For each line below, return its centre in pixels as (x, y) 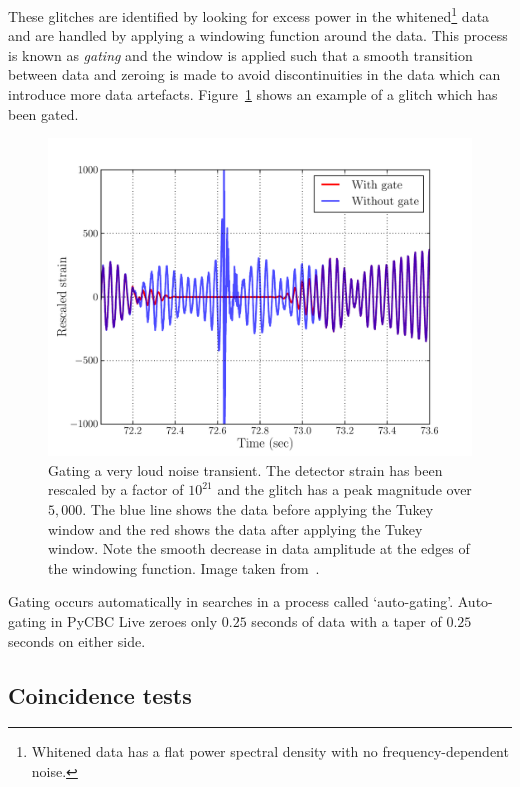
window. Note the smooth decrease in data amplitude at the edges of (259, 548)
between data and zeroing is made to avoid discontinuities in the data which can (254, 74)
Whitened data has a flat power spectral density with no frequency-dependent (270, 751)
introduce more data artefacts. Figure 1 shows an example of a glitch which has (253, 94)
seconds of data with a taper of (346, 620)
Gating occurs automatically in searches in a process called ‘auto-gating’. (231, 601)
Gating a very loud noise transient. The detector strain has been (245, 469)
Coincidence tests (100, 694)
